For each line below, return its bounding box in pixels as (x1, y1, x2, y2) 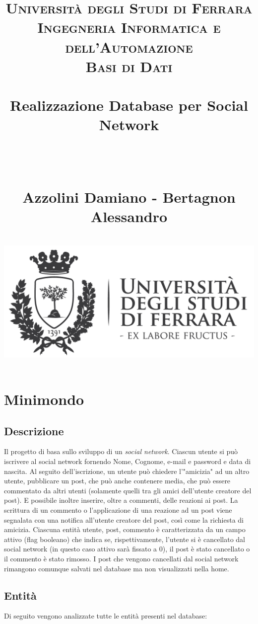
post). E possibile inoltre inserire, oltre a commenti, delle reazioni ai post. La (4, 495, 238, 505)
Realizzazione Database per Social (10, 95, 248, 115)
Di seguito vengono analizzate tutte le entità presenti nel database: (4, 611, 207, 621)
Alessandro (90, 206, 168, 227)
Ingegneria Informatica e (37, 17, 221, 37)
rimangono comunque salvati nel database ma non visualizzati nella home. (4, 563, 229, 573)
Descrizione (4, 423, 64, 438)
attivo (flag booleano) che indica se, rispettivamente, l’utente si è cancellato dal (4, 534, 245, 544)
